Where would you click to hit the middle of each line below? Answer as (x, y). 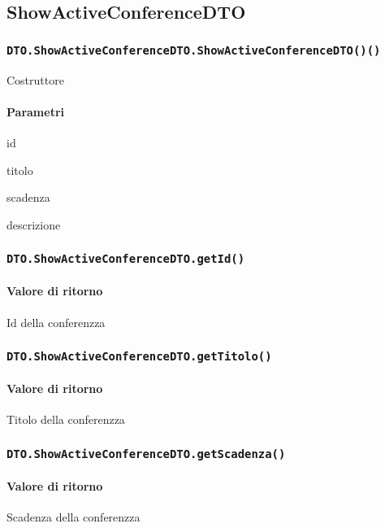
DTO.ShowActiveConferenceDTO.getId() (126, 259)
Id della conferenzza (56, 322)
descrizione (34, 224)
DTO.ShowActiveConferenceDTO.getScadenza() (146, 454)
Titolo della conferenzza (66, 419)
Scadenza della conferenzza (74, 517)
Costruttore (35, 79)
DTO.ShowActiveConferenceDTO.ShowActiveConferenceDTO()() (194, 50)
